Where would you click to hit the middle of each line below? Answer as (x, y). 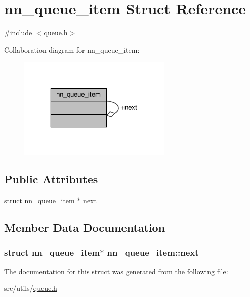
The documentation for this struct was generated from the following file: (116, 271)
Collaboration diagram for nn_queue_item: (72, 49)
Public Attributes (51, 179)
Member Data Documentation (85, 228)
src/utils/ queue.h (31, 288)
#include (18, 33)
